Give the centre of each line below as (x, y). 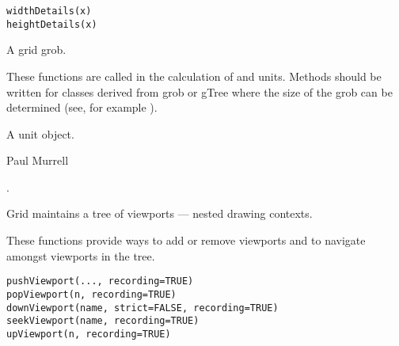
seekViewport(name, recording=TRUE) (103, 321)
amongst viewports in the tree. (81, 255)
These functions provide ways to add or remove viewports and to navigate (186, 240)
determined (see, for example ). (82, 107)
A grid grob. (36, 49)
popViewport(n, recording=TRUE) (91, 294)
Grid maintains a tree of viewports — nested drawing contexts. (160, 213)
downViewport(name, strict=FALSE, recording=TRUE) (142, 308)
